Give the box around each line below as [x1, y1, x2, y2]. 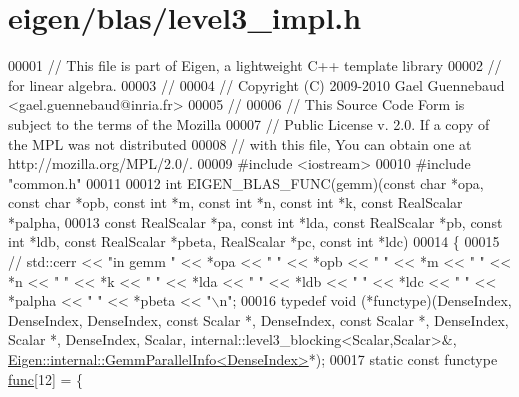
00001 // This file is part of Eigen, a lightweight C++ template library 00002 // [8, 55, 502, 76]
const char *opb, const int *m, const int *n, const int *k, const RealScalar [8, 192, 463, 213]
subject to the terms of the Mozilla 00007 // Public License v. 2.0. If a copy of [8, 113, 490, 134]
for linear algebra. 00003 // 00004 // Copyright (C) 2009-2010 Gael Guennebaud [8, 74, 505, 95]
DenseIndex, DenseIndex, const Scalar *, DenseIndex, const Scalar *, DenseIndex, [8, 309, 509, 330]
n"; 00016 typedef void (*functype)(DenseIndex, [219, 290, 512, 311]
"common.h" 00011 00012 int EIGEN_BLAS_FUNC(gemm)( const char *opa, [8, 172, 484, 193]
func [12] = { [8, 368, 84, 389]
